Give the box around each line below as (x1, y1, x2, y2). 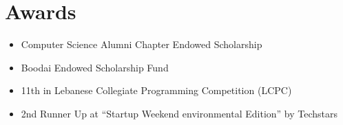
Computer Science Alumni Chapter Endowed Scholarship (21, 37, 262, 52)
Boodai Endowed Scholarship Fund (21, 60, 169, 74)
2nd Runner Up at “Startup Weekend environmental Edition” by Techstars (21, 106, 338, 120)
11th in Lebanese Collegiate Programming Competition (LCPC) (21, 83, 292, 98)
